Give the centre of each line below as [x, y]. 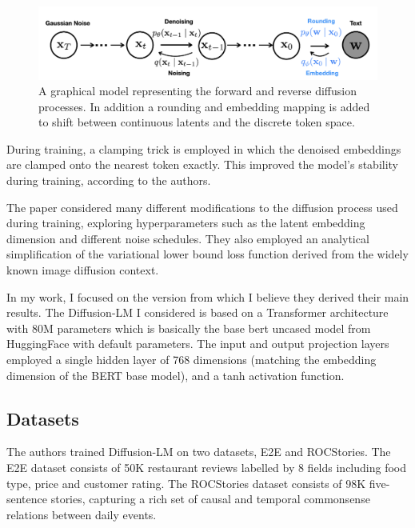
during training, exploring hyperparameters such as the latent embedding [186, 223]
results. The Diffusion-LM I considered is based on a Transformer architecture [198, 312]
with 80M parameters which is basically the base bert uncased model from [189, 328]
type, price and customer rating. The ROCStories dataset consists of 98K [186, 483]
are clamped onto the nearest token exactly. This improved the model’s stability [203, 164]
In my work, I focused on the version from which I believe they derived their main [208, 296]
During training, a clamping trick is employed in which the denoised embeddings [204, 148]
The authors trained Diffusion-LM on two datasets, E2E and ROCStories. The [199, 452]
